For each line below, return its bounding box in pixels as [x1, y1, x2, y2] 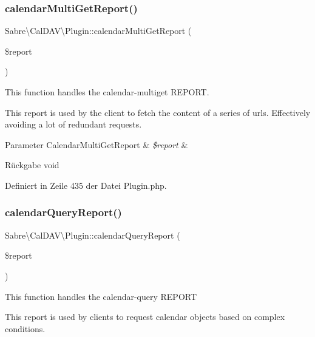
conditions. [5, 322, 46, 335]
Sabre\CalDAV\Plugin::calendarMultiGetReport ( [5, 24, 192, 37]
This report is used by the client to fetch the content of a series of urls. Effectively [5, 106, 311, 118]
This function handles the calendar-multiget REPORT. [5, 86, 209, 98]
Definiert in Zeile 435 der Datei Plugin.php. [5, 179, 167, 191]
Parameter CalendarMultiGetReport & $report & [5, 138, 188, 151]
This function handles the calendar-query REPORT [5, 290, 197, 302]
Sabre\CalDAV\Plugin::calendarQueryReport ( [5, 228, 180, 241]
